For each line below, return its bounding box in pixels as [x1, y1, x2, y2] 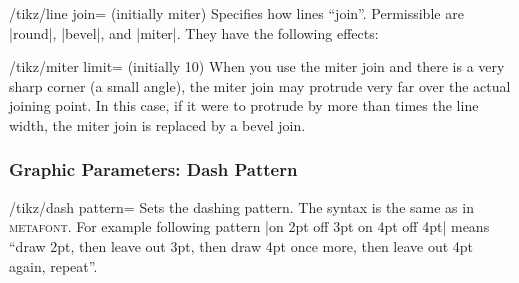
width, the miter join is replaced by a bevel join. [9, 114, 306, 135]
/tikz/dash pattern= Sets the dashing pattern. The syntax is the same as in [9, 196, 474, 217]
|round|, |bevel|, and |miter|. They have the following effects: [9, 22, 379, 43]
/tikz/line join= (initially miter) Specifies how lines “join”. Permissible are [9, 3, 464, 23]
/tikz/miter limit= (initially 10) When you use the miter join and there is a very [9, 56, 505, 77]
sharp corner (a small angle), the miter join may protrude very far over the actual [9, 75, 511, 96]
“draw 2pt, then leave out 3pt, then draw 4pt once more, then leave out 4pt [9, 235, 474, 256]
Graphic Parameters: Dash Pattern [9, 157, 298, 182]
